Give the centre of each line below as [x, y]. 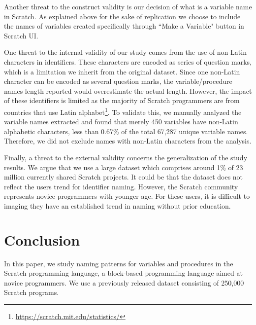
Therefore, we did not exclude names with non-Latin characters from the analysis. [128, 141]
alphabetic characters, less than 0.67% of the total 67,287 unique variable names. [126, 131]
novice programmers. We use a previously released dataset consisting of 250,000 [124, 282]
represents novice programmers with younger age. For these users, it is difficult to [127, 196]
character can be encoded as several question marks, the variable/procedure [118, 81]
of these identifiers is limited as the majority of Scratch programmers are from [122, 100]
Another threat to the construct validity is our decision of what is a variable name [128, 6]
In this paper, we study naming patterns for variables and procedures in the [119, 263]
